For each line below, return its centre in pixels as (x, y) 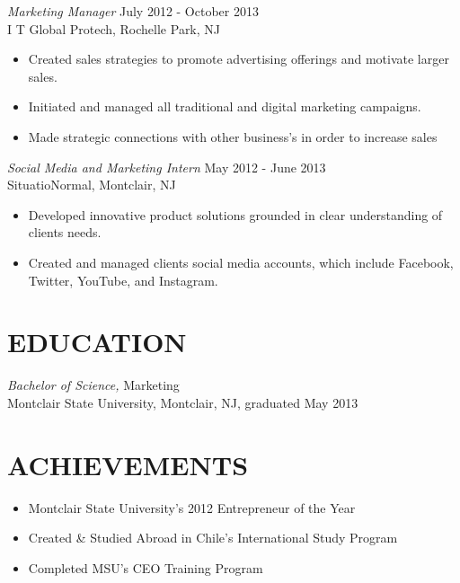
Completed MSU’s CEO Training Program (146, 567)
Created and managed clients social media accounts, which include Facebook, (241, 262)
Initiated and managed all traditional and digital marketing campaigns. (225, 106)
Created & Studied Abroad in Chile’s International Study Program (213, 538)
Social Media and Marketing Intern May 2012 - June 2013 (167, 167)
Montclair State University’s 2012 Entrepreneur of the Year (192, 507)
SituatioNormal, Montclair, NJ (92, 185)
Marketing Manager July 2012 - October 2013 (133, 11)
